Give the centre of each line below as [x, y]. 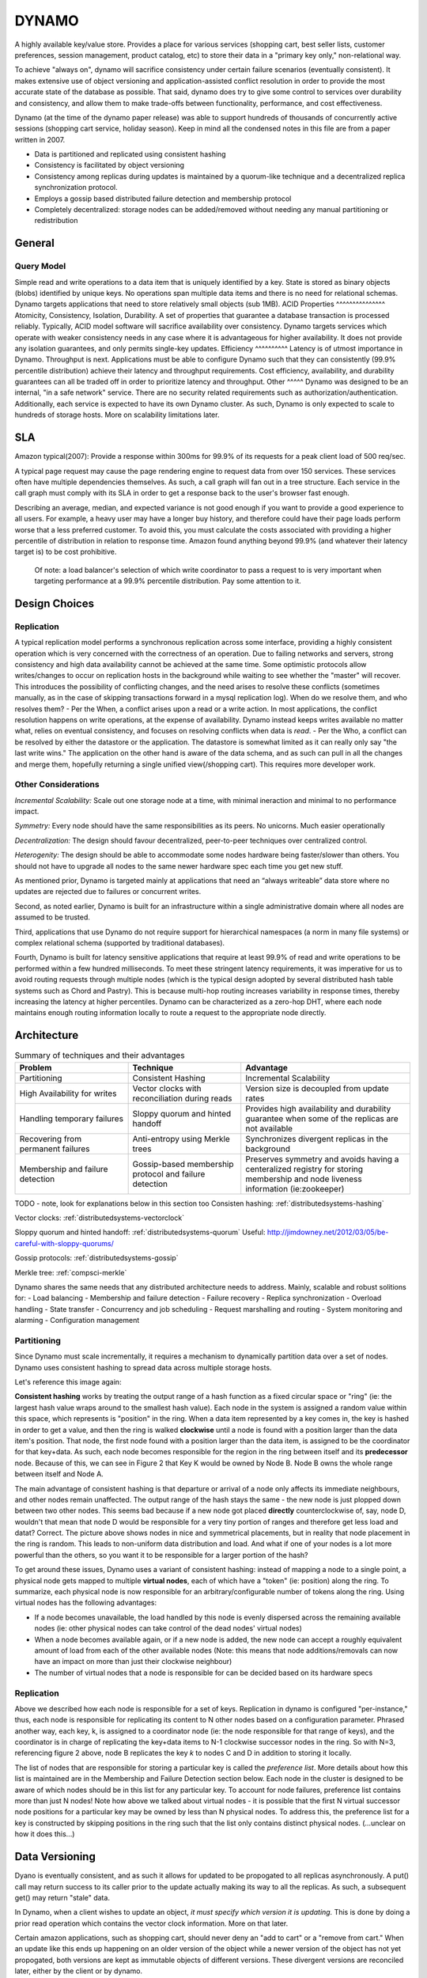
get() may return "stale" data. [62, 1897]
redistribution [56, 221]
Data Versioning [55, 1857]
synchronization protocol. [76, 188]
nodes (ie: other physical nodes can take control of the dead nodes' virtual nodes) [168, 1628]
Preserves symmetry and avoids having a [322, 1159]
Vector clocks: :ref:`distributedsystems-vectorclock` [100, 1218]
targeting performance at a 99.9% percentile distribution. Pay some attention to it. [168, 581]
